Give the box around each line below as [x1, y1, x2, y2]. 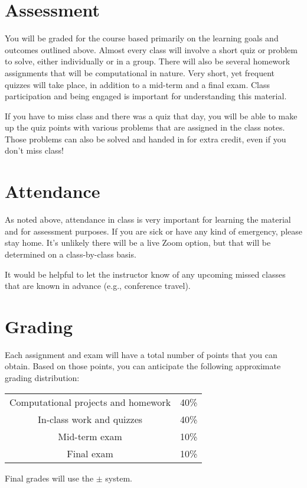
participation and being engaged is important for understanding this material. [5, 90, 287, 102]
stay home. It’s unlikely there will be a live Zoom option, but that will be [5, 236, 271, 249]
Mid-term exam [58, 429, 122, 443]
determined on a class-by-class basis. [5, 248, 136, 260]
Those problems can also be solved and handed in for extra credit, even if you [5, 132, 286, 145]
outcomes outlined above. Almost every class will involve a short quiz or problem [5, 43, 298, 56]
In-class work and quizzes [37, 412, 143, 426]
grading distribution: [5, 372, 80, 384]
